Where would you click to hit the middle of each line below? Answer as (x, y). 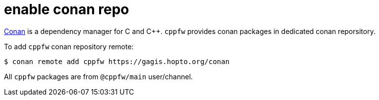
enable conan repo (67, 9)
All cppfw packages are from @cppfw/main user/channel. (99, 76)
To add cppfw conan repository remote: (69, 46)
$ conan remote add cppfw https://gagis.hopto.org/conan (117, 61)
